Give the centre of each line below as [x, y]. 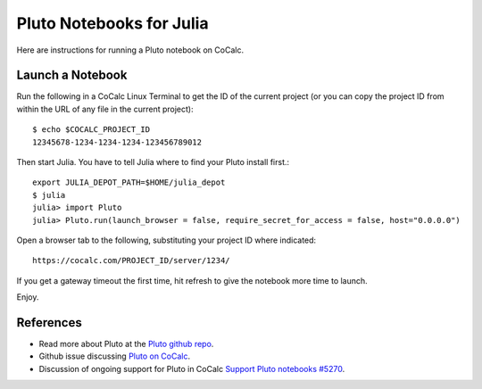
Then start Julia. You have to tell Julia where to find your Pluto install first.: [153, 162]
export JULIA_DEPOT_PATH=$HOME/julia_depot [129, 182]
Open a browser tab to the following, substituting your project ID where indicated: [166, 240]
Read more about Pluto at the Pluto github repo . [126, 344]
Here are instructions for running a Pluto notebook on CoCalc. [130, 50]
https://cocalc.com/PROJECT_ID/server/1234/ [132, 261]
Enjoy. [28, 297]
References [49, 323]
